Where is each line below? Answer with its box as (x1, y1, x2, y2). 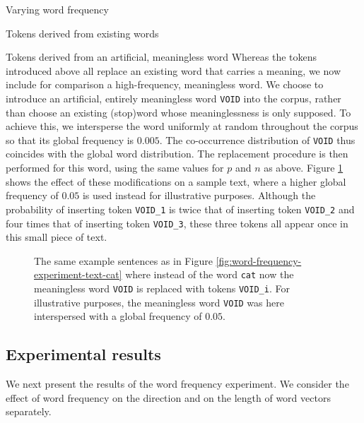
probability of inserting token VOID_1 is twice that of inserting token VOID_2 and (6, 201, 355, 216)
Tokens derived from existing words (6, 25, 159, 40)
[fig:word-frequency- (216, 253, 302, 268)
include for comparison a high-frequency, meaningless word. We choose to (6, 77, 324, 92)
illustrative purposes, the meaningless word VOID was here (34, 294, 284, 309)
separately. (6, 404, 52, 419)
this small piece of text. (6, 230, 107, 244)
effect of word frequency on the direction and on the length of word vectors (6, 390, 331, 405)
